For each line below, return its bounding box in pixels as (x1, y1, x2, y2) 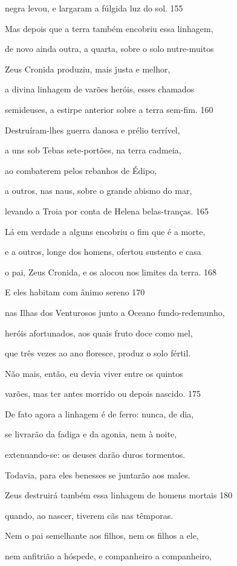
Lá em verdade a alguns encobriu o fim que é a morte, (5, 225, 206, 237)
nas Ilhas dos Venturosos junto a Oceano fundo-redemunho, (5, 306, 225, 318)
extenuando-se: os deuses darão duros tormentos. (5, 448, 186, 461)
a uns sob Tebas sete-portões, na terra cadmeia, (5, 144, 181, 156)
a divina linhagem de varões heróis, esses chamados (5, 83, 195, 95)
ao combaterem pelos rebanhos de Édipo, (5, 164, 157, 176)
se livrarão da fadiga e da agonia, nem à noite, (5, 428, 177, 440)
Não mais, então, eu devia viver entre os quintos (5, 367, 183, 379)
